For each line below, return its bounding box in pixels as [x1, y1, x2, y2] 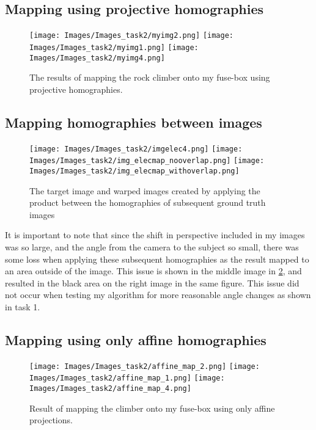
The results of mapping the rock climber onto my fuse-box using [29, 71, 270, 84]
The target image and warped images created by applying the [29, 184, 260, 197]
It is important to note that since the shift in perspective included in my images [5, 228, 305, 241]
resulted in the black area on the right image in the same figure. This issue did [5, 276, 299, 289]
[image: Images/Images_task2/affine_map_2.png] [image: [29, 362, 260, 371]
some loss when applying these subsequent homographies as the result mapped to [5, 252, 309, 265]
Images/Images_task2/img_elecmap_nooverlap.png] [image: [29, 156, 265, 166]
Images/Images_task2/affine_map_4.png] [29, 384, 191, 393]
